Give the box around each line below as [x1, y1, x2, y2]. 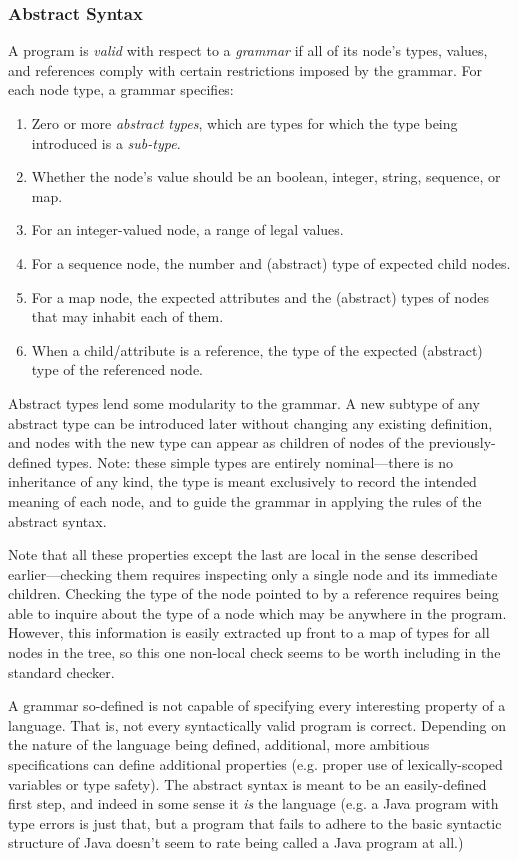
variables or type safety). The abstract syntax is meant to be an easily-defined [8, 773, 487, 794]
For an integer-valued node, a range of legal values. [31, 219, 344, 240]
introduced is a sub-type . [31, 132, 181, 153]
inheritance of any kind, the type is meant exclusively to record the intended [8, 471, 477, 492]
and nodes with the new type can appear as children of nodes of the [8, 432, 425, 453]
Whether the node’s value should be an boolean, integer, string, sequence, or [31, 166, 501, 187]
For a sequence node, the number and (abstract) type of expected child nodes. [31, 252, 511, 273]
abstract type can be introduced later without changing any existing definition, [8, 412, 493, 433]
